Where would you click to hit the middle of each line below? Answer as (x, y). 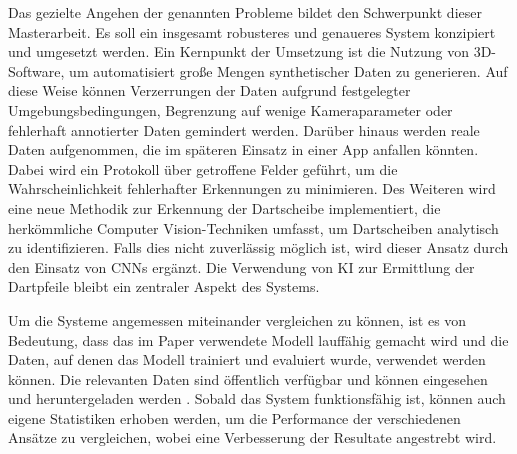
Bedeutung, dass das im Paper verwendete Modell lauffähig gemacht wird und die (258, 339)
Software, (36, 70)
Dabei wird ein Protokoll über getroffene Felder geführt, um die (203, 168)
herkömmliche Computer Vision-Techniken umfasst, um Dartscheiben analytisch (253, 227)
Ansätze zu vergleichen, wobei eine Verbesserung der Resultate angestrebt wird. (252, 437)
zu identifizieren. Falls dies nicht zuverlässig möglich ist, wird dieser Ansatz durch (258, 247)
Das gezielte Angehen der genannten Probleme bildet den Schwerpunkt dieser (245, 12)
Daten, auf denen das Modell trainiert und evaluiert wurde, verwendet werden (247, 359)
